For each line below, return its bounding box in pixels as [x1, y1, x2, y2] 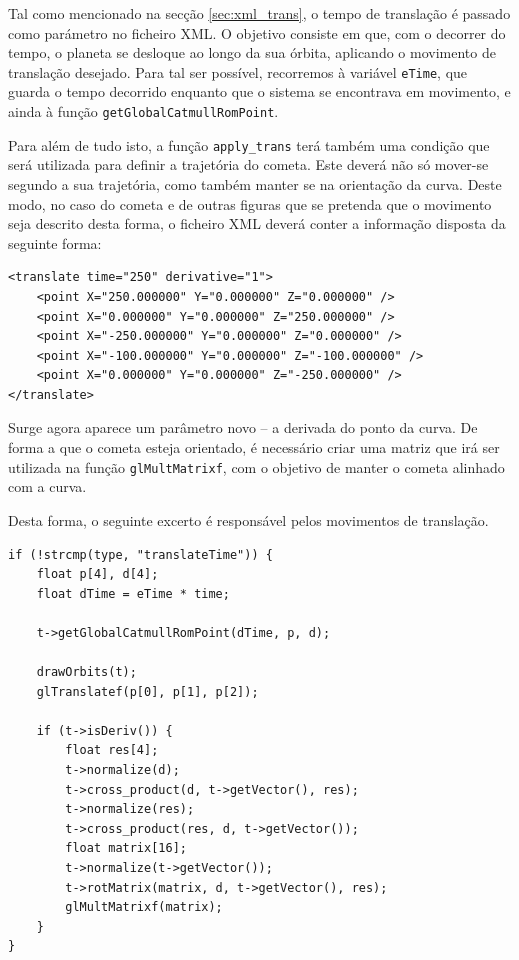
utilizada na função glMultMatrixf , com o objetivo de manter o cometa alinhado [8, 456, 505, 477]
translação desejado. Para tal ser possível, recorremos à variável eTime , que [8, 61, 468, 82]
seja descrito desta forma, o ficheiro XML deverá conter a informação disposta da [8, 213, 506, 234]
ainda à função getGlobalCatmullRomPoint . [8, 101, 279, 122]
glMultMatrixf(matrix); [65, 900, 223, 915]
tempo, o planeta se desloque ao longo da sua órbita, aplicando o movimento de [8, 42, 496, 63]
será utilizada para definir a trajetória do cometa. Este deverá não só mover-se [8, 154, 489, 175]
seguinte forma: [8, 232, 102, 253]
